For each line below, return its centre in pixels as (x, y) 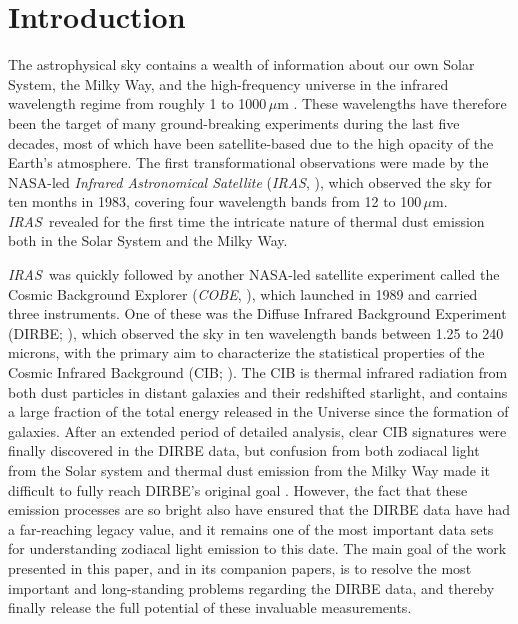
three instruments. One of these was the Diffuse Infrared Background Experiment (257, 313)
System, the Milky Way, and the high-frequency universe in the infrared (228, 83)
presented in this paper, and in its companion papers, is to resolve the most (240, 567)
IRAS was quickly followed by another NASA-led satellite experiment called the (254, 274)
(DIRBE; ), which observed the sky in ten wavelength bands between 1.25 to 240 (256, 332)
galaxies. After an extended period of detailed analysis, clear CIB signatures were (257, 430)
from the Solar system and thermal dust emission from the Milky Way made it (249, 470)
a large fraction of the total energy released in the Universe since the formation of (258, 411)
